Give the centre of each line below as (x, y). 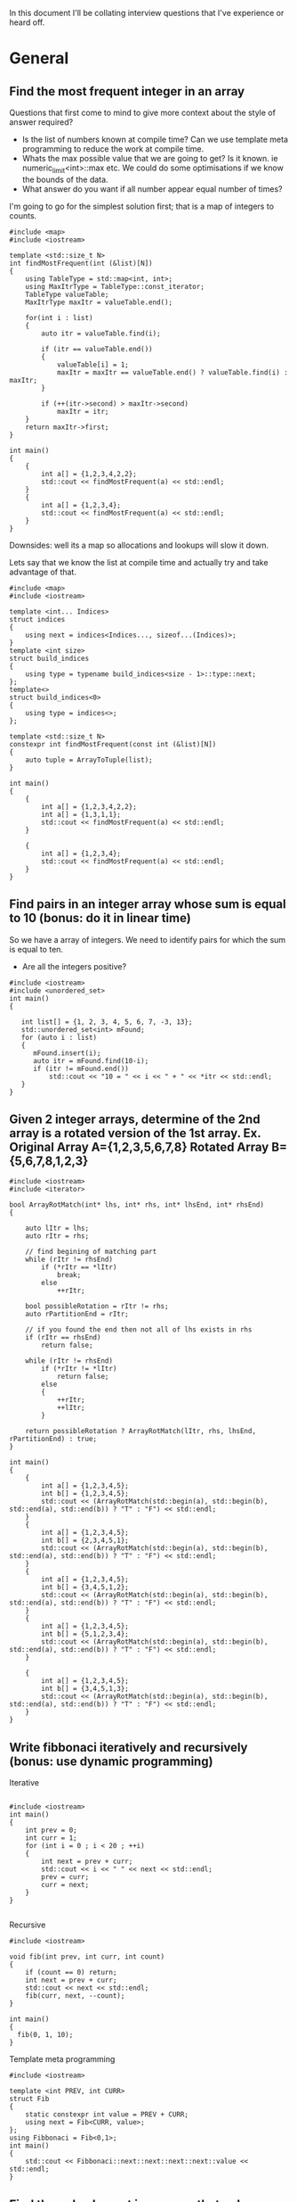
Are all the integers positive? (74, 966)
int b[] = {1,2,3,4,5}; (85, 1494)
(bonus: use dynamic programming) (111, 1761)
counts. (23, 215)
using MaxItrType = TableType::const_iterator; (115, 286)
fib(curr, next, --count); (75, 1996)
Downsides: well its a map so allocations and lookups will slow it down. (139, 545)
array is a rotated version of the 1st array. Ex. (135, 1133)
